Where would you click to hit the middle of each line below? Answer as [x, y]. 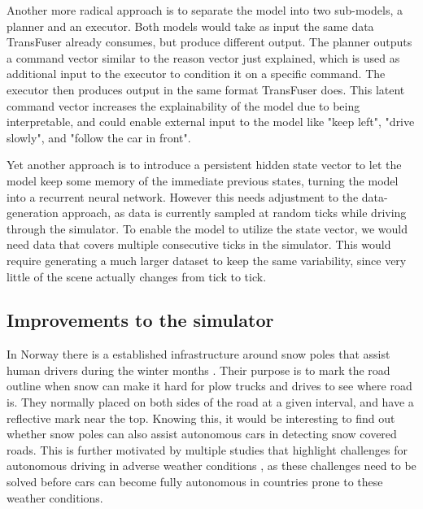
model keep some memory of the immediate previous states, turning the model [203, 180]
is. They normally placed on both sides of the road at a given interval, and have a [210, 402]
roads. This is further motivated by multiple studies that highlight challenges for [207, 449]
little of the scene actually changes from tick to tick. [137, 276]
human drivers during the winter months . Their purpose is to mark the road [198, 370]
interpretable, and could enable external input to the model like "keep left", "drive [211, 122]
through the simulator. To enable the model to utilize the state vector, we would [207, 228]
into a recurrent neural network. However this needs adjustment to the [183, 196]
